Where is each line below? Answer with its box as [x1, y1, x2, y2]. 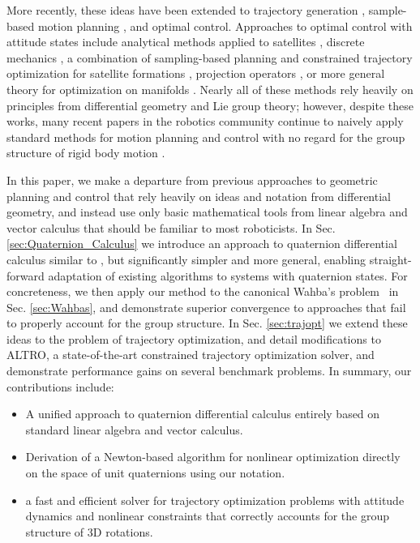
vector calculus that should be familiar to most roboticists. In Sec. [6, 219, 336, 236]
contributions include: [6, 378, 114, 395]
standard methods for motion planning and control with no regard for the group [6, 128, 405, 145]
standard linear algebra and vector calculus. [25, 421, 243, 438]
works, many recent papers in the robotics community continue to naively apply [6, 113, 404, 130]
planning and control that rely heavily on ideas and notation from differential [6, 187, 391, 204]
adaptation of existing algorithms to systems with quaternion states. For [48, 267, 408, 284]
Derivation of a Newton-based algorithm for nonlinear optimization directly [25, 448, 401, 465]
